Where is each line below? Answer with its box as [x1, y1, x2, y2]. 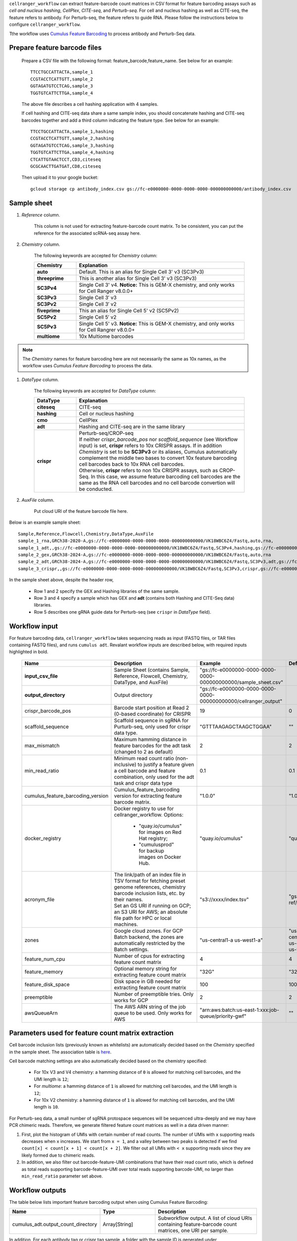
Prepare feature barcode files [9, 44, 102, 52]
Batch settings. [114, 946, 149, 953]
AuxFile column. [21, 497, 54, 503]
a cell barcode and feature [114, 767, 176, 774]
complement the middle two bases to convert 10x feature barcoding [79, 454, 237, 461]
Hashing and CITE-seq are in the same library [79, 423, 186, 430]
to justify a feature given [137, 761, 195, 768]
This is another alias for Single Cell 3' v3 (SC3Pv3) [79, 275, 197, 281]
